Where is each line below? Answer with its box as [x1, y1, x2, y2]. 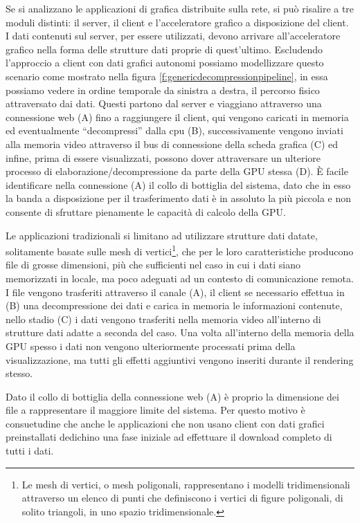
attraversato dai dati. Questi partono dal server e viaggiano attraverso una [6, 96, 322, 111]
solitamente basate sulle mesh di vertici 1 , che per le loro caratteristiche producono [6, 242, 354, 258]
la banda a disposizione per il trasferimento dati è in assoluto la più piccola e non [6, 191, 352, 205]
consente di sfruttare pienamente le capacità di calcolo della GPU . [6, 204, 286, 219]
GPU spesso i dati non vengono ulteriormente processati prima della [6, 338, 296, 353]
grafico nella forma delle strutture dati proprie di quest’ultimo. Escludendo [6, 42, 323, 56]
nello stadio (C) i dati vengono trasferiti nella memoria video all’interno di [6, 311, 321, 326]
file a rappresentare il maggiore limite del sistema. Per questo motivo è [6, 403, 305, 417]
